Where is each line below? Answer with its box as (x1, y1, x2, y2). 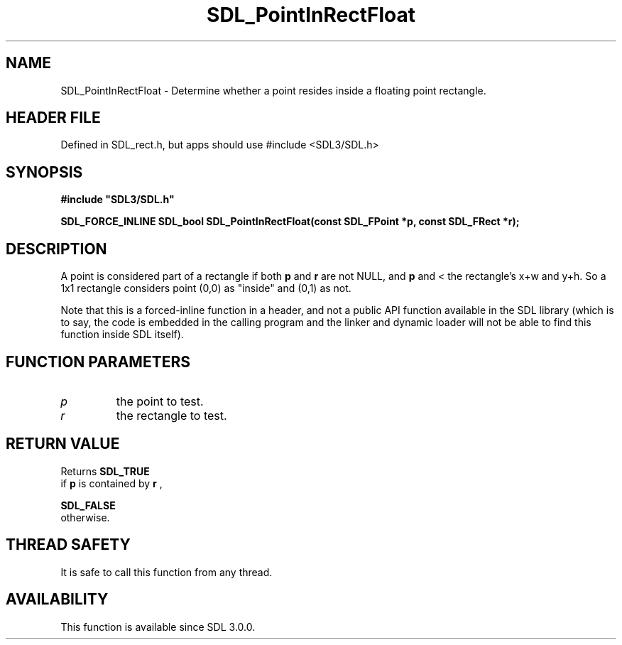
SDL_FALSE (60, 499, 116, 511)
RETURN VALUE (6, 435, 120, 453)
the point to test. (116, 394, 204, 408)
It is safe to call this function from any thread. (60, 565, 273, 578)
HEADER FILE (6, 109, 101, 127)
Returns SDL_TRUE (60, 465, 150, 477)
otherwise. (60, 511, 110, 524)
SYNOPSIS (6, 163, 83, 181)
